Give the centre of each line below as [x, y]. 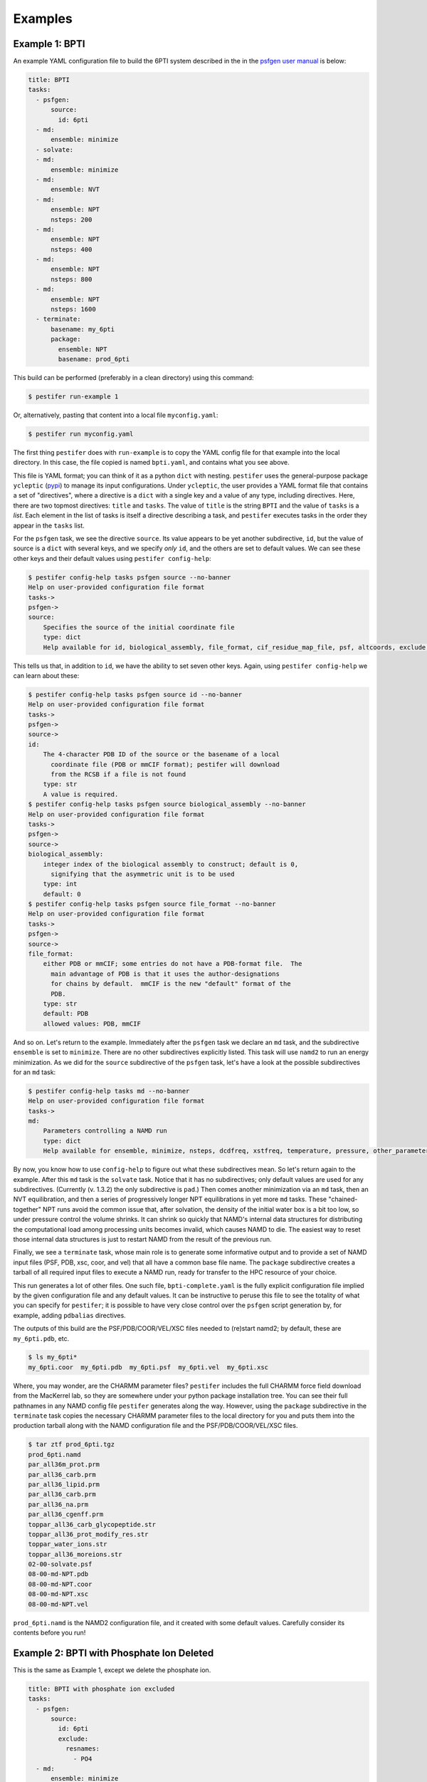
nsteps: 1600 [73, 309]
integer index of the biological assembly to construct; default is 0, [171, 864]
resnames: [82, 1749]
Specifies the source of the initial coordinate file [139, 627]
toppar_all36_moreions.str [75, 1554]
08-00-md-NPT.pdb [58, 1574]
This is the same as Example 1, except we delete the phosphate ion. [112, 1670]
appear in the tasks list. [49, 525]
